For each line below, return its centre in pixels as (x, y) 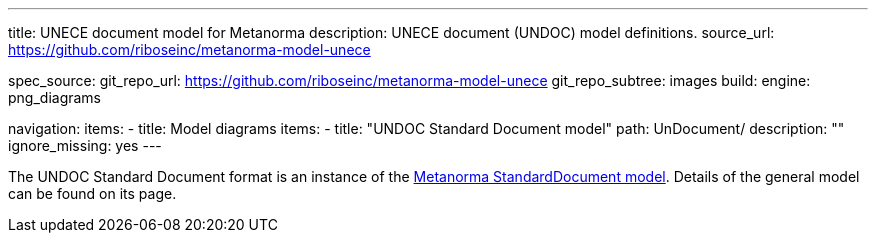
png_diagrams (55, 97)
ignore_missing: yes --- (85, 145)
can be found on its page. (92, 193)
